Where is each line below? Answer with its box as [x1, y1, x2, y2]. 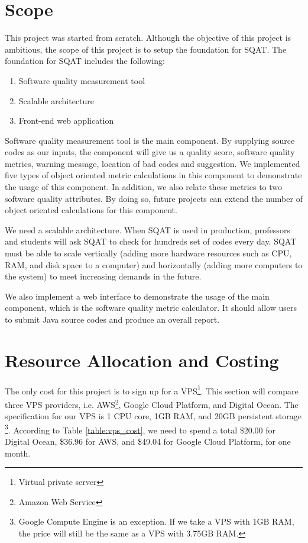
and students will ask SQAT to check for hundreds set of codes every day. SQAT [5, 235, 297, 248]
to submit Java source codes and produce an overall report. [5, 313, 220, 325]
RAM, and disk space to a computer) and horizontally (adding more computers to [5, 258, 303, 271]
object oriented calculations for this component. [5, 204, 177, 216]
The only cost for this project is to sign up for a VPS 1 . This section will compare [5, 383, 299, 397]
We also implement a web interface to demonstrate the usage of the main [5, 290, 270, 302]
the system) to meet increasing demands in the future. [5, 270, 202, 282]
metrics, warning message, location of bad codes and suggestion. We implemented [5, 157, 300, 169]
